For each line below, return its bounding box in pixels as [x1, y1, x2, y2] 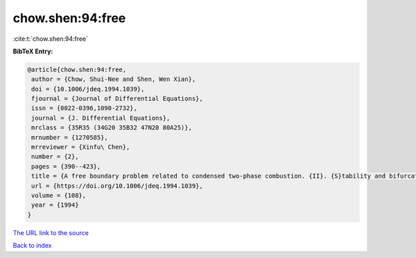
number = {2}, [31, 153, 79, 160]
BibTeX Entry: [12, 47, 53, 55]
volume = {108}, [31, 192, 87, 199]
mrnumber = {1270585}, [31, 133, 109, 141]
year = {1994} [31, 201, 79, 209]
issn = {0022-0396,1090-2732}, [31, 104, 138, 112]
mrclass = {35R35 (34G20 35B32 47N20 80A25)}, [31, 124, 192, 131]
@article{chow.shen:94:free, [27, 66, 127, 73]
